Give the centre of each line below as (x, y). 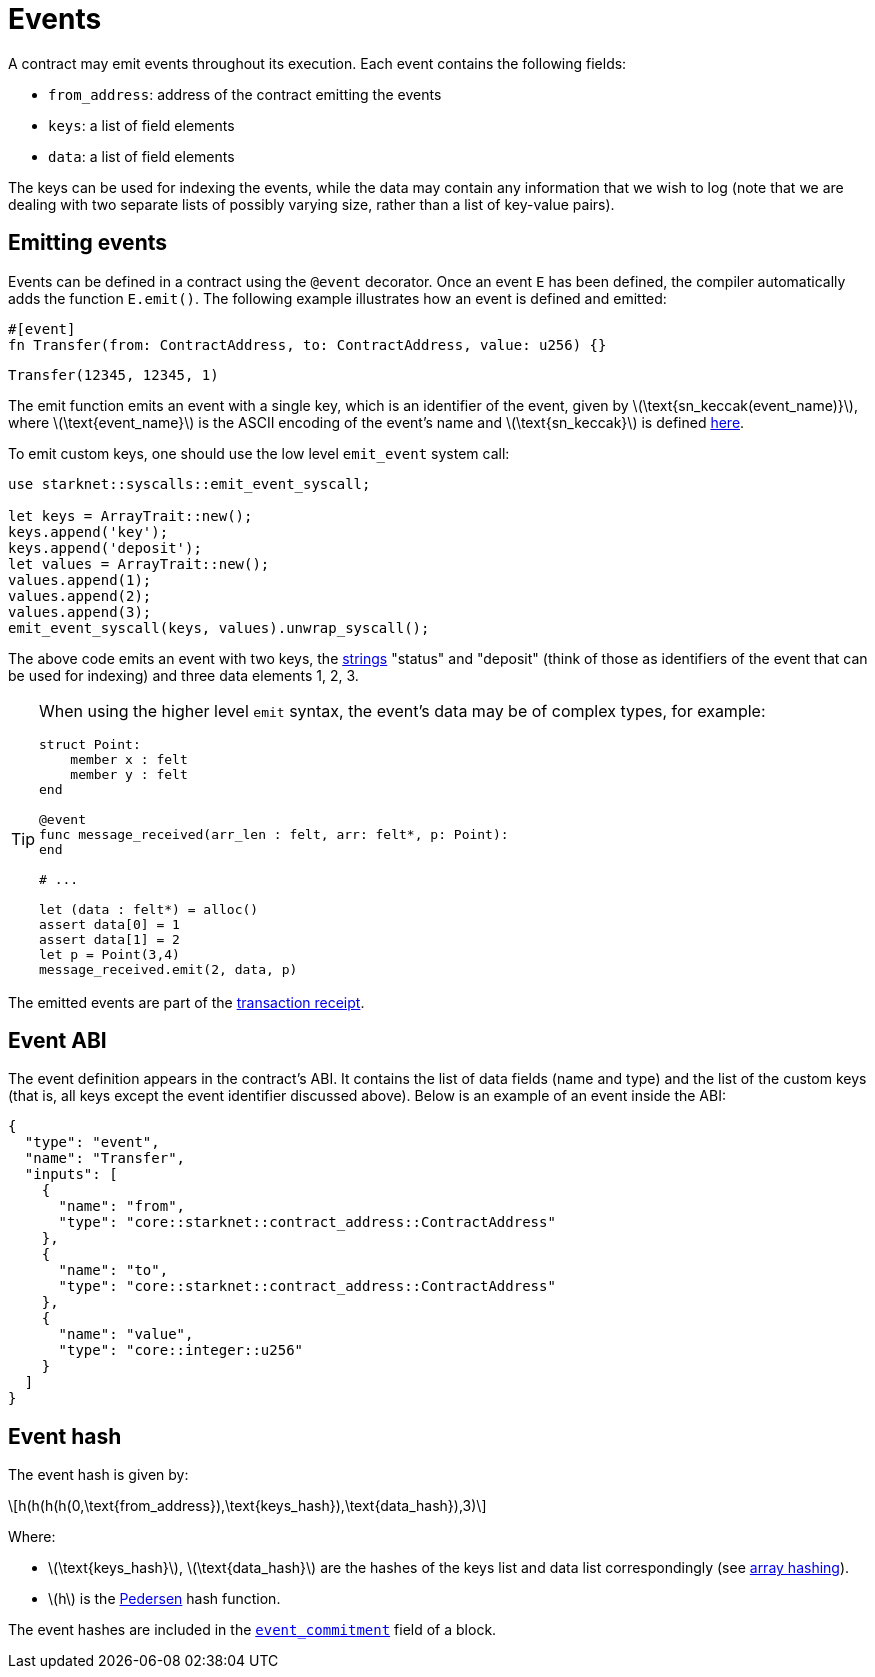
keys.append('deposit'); (105, 547)
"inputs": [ (71, 1174)
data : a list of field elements (141, 156)
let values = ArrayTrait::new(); (139, 563)
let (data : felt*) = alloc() (149, 909)
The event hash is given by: (98, 1475)
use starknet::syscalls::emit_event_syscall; (189, 483)
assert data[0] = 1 (109, 924)
